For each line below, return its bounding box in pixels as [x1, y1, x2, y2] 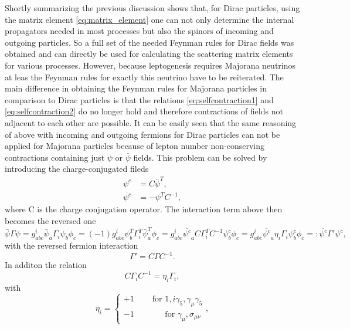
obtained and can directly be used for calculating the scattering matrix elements [5, 48, 293, 60]
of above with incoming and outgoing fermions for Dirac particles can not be [5, 128, 280, 140]
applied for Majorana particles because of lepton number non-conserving [5, 140, 265, 152]
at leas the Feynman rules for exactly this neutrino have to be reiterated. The [5, 70, 284, 83]
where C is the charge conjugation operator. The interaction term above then [5, 203, 283, 215]
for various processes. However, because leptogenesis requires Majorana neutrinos [5, 59, 296, 71]
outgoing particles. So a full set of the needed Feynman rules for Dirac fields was [5, 36, 294, 48]
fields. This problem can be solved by [133, 151, 267, 163]
